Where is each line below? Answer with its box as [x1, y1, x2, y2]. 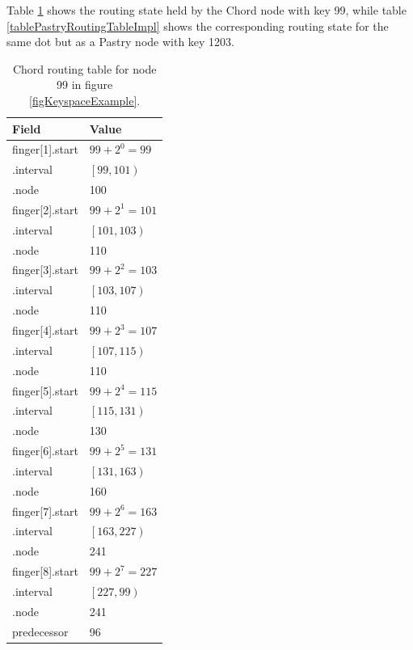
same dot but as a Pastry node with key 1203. [6, 33, 235, 50]
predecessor [12, 623, 69, 639]
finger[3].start [12, 261, 78, 278]
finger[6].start [12, 442, 78, 459]
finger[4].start [12, 322, 78, 338]
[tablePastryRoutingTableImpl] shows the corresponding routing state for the [6, 17, 389, 34]
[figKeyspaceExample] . [29, 91, 141, 108]
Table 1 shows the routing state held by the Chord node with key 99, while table [6, 2, 407, 18]
